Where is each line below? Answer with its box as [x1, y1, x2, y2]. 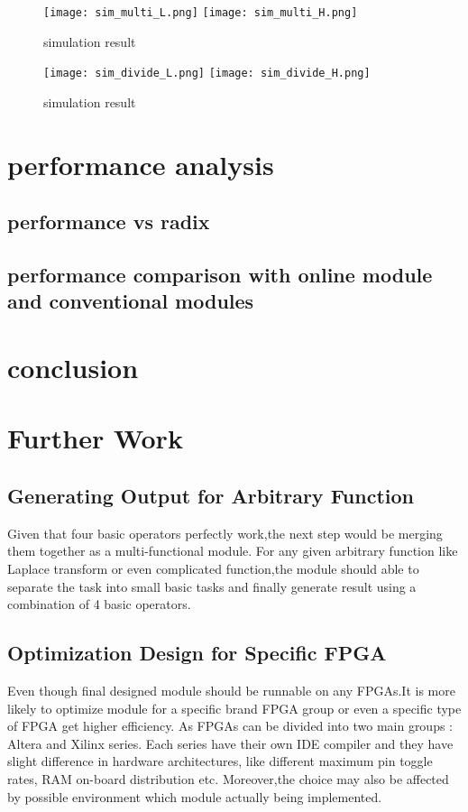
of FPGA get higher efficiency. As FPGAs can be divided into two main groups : [7, 716, 454, 735]
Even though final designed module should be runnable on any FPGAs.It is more [7, 680, 455, 699]
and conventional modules [7, 287, 254, 315]
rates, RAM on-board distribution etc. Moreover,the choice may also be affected [7, 769, 449, 788]
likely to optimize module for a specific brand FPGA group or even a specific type [7, 698, 462, 717]
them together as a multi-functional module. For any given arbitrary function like [7, 541, 458, 560]
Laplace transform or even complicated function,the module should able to [7, 558, 419, 577]
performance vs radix [7, 208, 210, 235]
